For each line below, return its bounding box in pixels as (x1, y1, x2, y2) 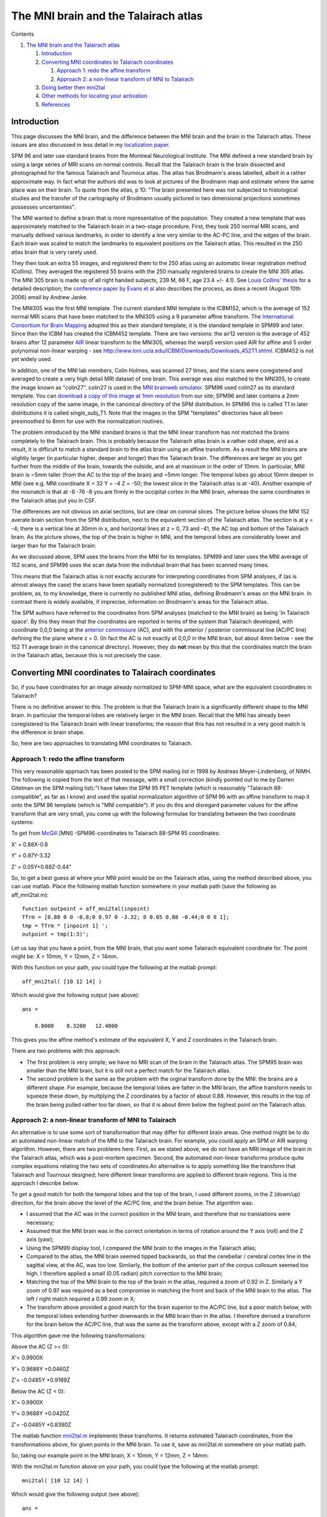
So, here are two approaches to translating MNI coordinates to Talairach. (11, 740, 193, 747)
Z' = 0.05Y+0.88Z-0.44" (11, 863, 72, 870)
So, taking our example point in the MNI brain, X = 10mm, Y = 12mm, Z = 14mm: (11, 1451, 209, 1459)
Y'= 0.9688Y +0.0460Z (11, 1365, 70, 1373)
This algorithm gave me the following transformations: (11, 1332, 147, 1339)
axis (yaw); (26, 1235, 54, 1243)
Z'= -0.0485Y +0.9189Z (11, 1376, 71, 1384)
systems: (11, 818, 34, 825)
